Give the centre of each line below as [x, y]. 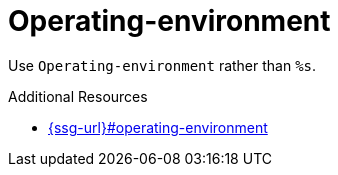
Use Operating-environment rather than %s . [162, 65]
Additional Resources [78, 96]
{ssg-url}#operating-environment [158, 127]
